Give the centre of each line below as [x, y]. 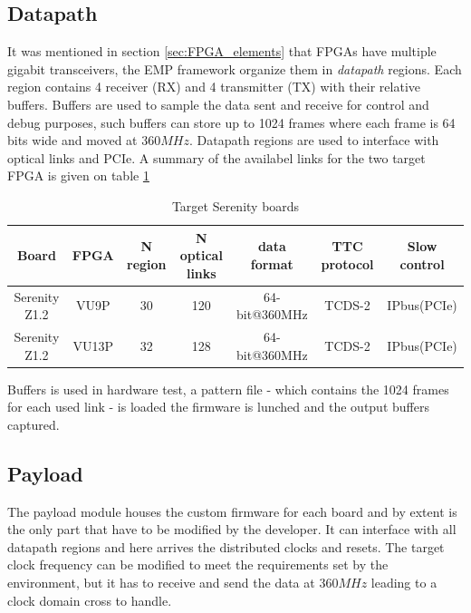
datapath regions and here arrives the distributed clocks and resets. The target [226, 546]
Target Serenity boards [235, 205]
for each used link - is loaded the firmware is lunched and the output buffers [218, 407]
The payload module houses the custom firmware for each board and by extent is [232, 511]
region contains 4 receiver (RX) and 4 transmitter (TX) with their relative [214, 87]
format [272, 263]
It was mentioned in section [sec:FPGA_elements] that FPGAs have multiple [222, 51]
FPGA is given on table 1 [78, 175]
